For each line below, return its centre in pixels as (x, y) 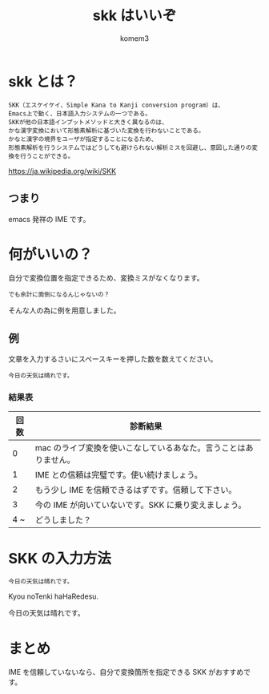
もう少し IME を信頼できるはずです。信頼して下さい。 (136, 490)
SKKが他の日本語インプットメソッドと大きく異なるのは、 (88, 122)
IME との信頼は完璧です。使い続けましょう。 (118, 474)
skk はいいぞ (134, 16)
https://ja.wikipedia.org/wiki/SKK (62, 171)
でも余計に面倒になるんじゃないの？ (59, 295)
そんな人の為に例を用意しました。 (64, 311)
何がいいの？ (51, 254)
